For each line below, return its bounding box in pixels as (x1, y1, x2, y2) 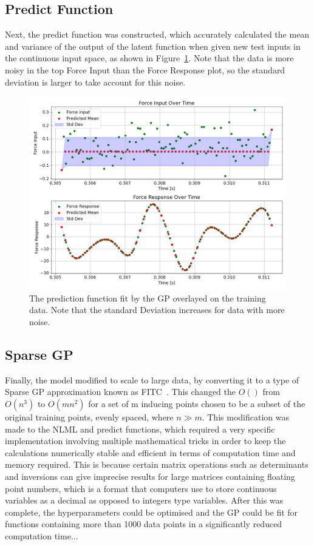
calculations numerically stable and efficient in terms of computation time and (5, 446, 296, 459)
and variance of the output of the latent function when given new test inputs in (5, 39, 301, 52)
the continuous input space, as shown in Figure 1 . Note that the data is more (5, 52, 294, 64)
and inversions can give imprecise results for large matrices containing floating (5, 470, 295, 482)
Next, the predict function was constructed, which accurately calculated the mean (5, 28, 310, 41)
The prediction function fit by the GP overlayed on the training (29, 291, 266, 304)
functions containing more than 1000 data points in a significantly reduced (5, 517, 282, 530)
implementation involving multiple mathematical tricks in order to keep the (5, 434, 286, 447)
